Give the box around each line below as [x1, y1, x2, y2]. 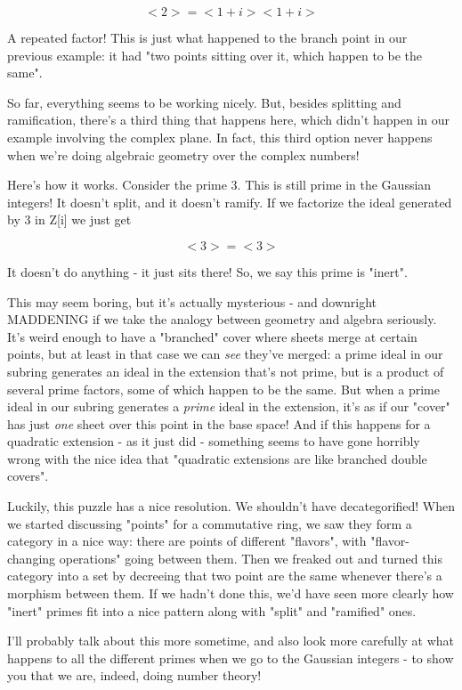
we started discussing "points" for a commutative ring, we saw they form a [7, 514, 412, 532]
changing [7, 548, 56, 567]
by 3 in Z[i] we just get [7, 210, 132, 229]
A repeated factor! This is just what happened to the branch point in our [7, 28, 408, 46]
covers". [7, 467, 49, 485]
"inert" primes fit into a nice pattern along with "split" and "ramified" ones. [7, 601, 417, 620]
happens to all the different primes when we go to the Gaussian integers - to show [7, 648, 454, 667]
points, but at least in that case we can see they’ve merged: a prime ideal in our [7, 345, 443, 363]
